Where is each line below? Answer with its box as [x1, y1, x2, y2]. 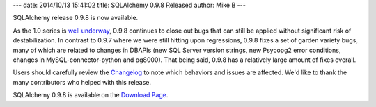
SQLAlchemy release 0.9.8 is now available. [13, 14, 139, 22]
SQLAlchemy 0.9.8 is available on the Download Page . [13, 91, 169, 99]
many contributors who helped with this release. [13, 78, 152, 86]
